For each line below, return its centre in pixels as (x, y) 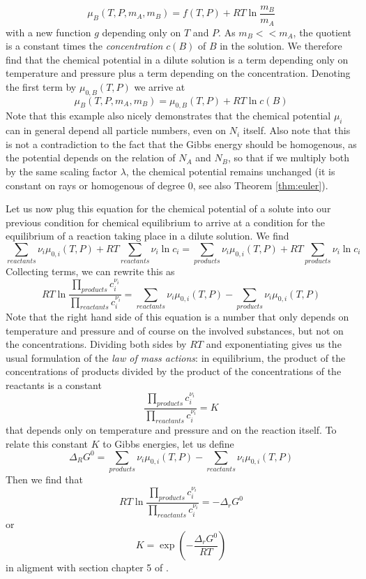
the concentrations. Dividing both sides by (96, 344)
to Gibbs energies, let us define (168, 443)
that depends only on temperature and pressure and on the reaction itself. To (171, 429)
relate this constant (47, 443)
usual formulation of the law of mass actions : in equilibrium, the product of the (176, 357)
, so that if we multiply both (289, 157)
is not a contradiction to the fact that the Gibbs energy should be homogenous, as (181, 144)
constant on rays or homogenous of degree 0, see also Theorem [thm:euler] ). (167, 185)
